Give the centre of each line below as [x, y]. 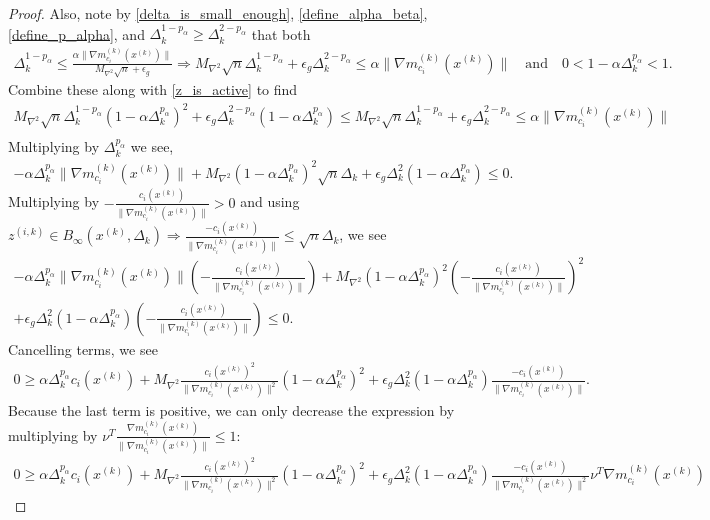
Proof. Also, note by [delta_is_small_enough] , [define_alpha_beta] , [218, 13]
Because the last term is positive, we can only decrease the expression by [231, 409]
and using [270, 201]
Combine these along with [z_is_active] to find [153, 89]
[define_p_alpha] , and [76, 33]
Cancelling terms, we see [83, 348]
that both [281, 33]
